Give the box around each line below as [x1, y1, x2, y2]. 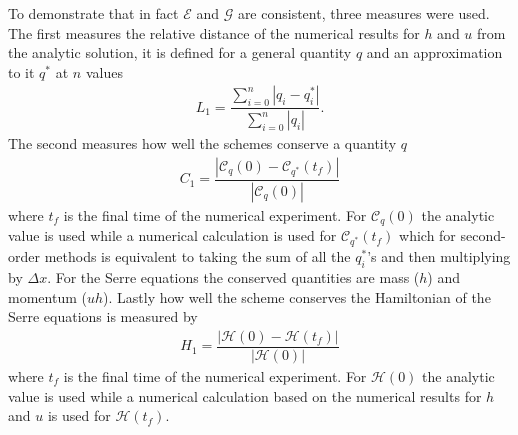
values [85, 61, 123, 82]
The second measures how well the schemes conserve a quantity [8, 133, 397, 154]
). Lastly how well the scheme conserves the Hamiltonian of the [103, 286, 491, 307]
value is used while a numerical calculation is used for [8, 225, 337, 246]
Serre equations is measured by [8, 306, 198, 327]
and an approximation [366, 42, 503, 63]
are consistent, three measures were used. [237, 3, 490, 23]
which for [399, 225, 456, 246]
